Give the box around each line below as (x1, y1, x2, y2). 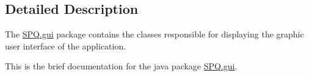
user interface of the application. (5, 39, 126, 52)
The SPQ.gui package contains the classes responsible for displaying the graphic (5, 28, 304, 40)
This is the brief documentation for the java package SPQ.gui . (5, 60, 238, 72)
